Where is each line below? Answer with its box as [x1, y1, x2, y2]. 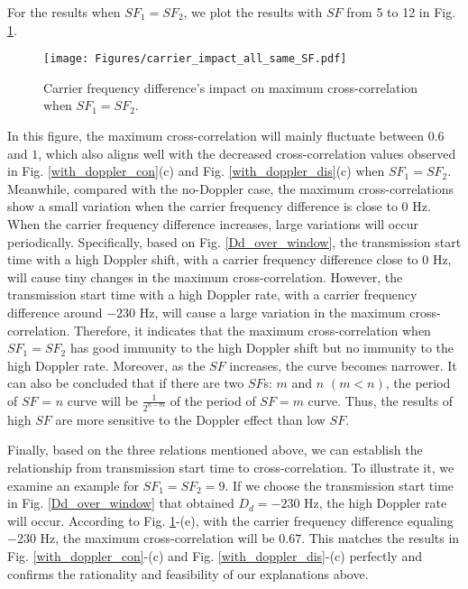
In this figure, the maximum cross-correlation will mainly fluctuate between [7, 126, 424, 145]
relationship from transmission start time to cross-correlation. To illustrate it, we [7, 458, 454, 476]
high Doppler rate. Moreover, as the [7, 355, 206, 374]
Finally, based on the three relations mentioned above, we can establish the [7, 440, 423, 459]
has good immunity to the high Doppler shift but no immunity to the [69, 338, 454, 357]
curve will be [67, 391, 139, 410]
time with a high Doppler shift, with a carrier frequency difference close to [7, 250, 418, 269]
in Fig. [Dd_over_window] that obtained [7, 493, 234, 512]
